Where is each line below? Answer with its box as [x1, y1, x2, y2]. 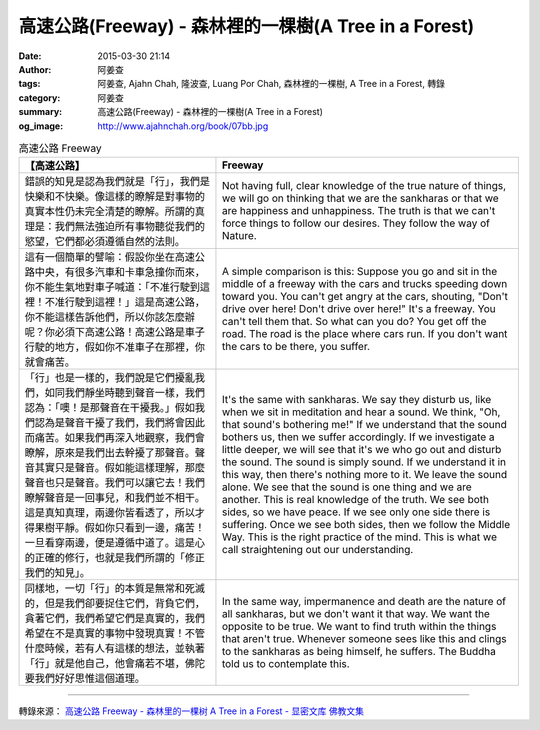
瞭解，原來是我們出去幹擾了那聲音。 [24, 446, 195, 460]
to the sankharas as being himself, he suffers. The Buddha [221, 645, 497, 659]
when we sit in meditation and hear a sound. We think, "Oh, [221, 405, 501, 419]
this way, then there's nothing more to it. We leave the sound [221, 468, 508, 482]
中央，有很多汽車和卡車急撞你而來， [34, 265, 205, 279]
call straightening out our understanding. [221, 543, 414, 557]
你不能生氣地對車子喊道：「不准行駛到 [24, 280, 200, 294]
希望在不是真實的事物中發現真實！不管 [24, 626, 205, 640]
